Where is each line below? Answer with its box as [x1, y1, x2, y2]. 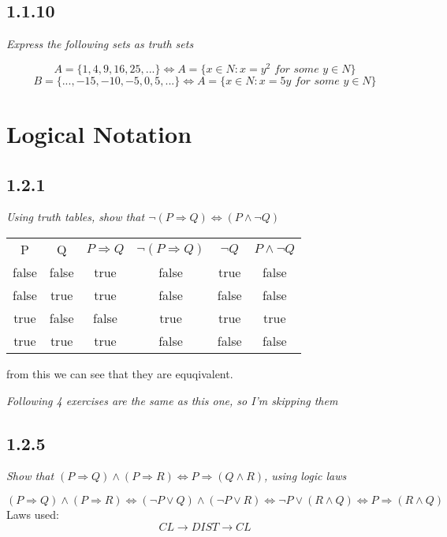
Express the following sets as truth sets [6, 36, 194, 52]
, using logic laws [264, 468, 347, 484]
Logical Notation [6, 118, 192, 150]
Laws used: [6, 506, 59, 523]
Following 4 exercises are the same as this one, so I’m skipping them [6, 392, 338, 408]
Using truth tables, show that [6, 208, 145, 225]
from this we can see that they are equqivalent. [6, 366, 233, 382]
